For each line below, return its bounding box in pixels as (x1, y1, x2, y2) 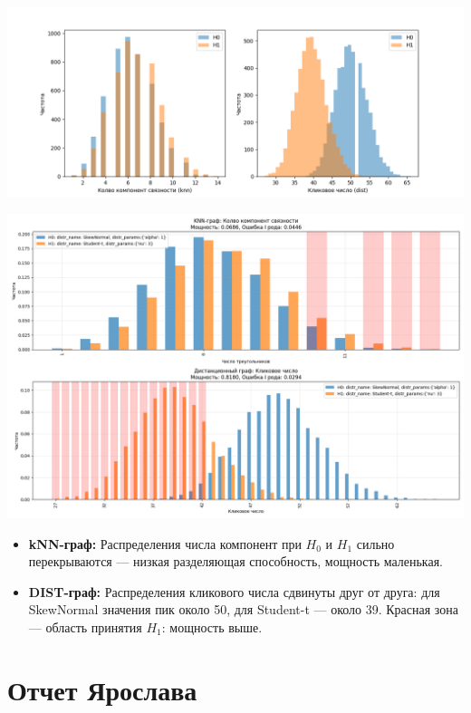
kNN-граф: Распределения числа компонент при (28, 534, 302, 553)
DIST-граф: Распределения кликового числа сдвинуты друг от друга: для (28, 582, 440, 601)
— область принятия (28, 617, 142, 636)
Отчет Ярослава (7, 670, 197, 708)
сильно (356, 534, 395, 553)
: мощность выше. (161, 617, 263, 636)
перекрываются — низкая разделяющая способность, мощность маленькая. (28, 552, 444, 571)
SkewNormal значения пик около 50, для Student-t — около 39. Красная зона (28, 600, 459, 619)
